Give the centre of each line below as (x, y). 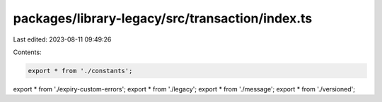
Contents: (27, 52)
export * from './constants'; (80, 71)
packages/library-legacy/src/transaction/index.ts (163, 18)
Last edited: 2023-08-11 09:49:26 (62, 39)
